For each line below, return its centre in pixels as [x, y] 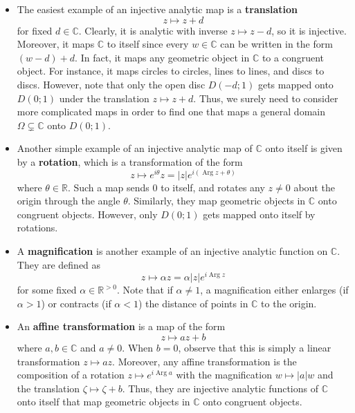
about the [314, 187]
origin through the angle [69, 201]
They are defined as [59, 264]
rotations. [37, 228]
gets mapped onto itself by [259, 214]
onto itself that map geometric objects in [103, 402]
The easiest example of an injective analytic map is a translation [157, 9]
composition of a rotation [71, 375]
